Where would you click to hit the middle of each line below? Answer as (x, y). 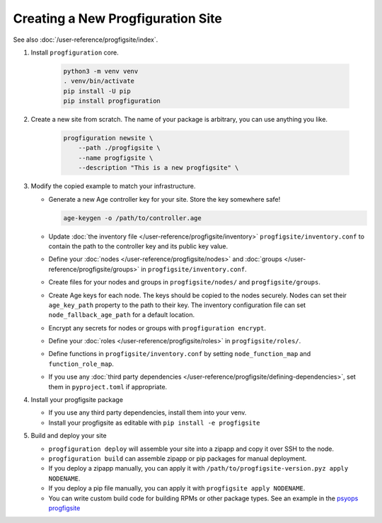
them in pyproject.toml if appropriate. (108, 386)
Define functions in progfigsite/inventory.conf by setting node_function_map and (180, 354)
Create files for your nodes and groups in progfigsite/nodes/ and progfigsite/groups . (185, 282)
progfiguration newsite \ (108, 138)
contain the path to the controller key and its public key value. (138, 246)
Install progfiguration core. (75, 52)
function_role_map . (81, 364)
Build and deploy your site (69, 436)
